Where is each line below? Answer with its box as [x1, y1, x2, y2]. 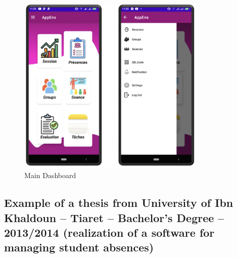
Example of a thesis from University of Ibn [4, 195, 233, 210]
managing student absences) [4, 239, 154, 255]
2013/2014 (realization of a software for [4, 224, 215, 240]
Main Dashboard [24, 170, 76, 181]
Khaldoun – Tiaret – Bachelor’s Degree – [4, 209, 224, 225]
